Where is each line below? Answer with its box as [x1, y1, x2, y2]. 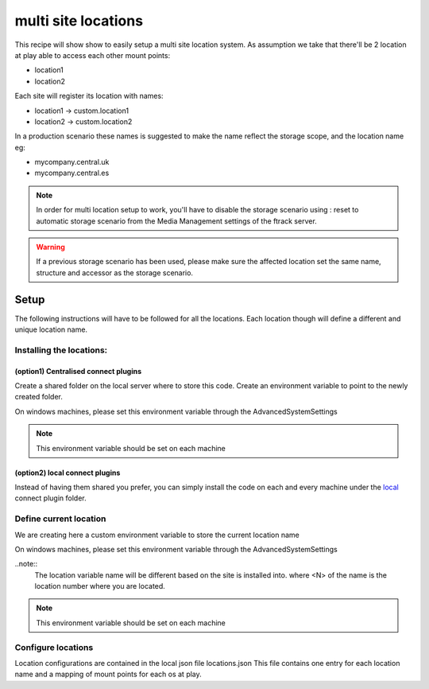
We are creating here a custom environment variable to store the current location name [14, 530, 300, 539]
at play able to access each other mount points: [14, 50, 171, 60]
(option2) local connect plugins [14, 468, 121, 477]
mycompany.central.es [34, 168, 110, 178]
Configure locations [14, 641, 94, 652]
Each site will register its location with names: [14, 91, 164, 101]
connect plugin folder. [14, 493, 87, 503]
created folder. [14, 392, 64, 402]
